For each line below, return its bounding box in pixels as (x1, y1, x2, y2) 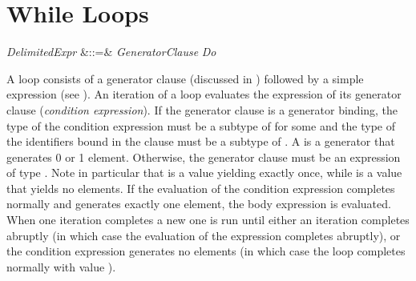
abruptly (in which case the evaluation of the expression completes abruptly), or (6, 227, 401, 243)
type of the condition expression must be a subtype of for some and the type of (6, 117, 396, 134)
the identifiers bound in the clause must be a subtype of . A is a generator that (6, 133, 395, 150)
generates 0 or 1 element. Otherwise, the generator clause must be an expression (6, 148, 401, 165)
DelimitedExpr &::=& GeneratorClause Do (6, 43, 216, 60)
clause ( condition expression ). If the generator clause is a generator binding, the (6, 101, 398, 118)
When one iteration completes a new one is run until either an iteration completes (6, 211, 410, 228)
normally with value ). (6, 258, 116, 275)
